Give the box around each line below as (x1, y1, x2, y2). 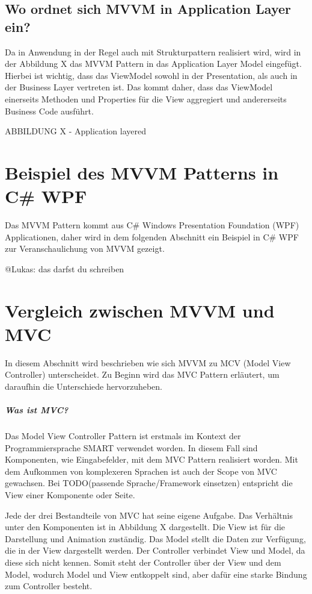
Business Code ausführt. (5, 104, 94, 117)
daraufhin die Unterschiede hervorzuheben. (5, 380, 162, 392)
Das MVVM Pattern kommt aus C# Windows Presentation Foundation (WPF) (5, 219, 299, 231)
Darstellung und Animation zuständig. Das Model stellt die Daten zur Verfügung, (5, 532, 306, 545)
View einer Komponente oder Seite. (5, 489, 135, 501)
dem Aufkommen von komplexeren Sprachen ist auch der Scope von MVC (5, 464, 277, 477)
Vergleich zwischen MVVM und (5, 298, 275, 322)
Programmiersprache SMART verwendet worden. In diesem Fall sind (5, 441, 258, 454)
